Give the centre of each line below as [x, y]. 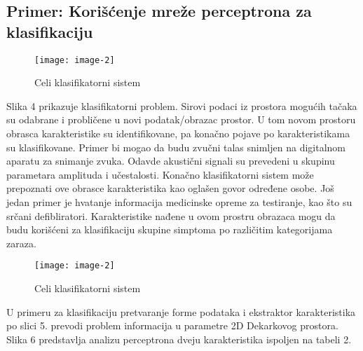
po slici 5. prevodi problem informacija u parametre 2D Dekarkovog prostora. [172, 325]
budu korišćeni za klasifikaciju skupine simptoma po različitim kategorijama [170, 229]
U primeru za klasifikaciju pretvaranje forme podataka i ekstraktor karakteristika [181, 311]
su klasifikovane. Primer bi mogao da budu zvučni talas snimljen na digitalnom [176, 147]
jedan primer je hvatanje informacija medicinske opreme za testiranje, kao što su [179, 202]
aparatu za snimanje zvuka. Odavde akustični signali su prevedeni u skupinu [171, 161]
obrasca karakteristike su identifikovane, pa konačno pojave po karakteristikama [178, 133]
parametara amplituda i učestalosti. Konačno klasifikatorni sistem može [160, 174]
